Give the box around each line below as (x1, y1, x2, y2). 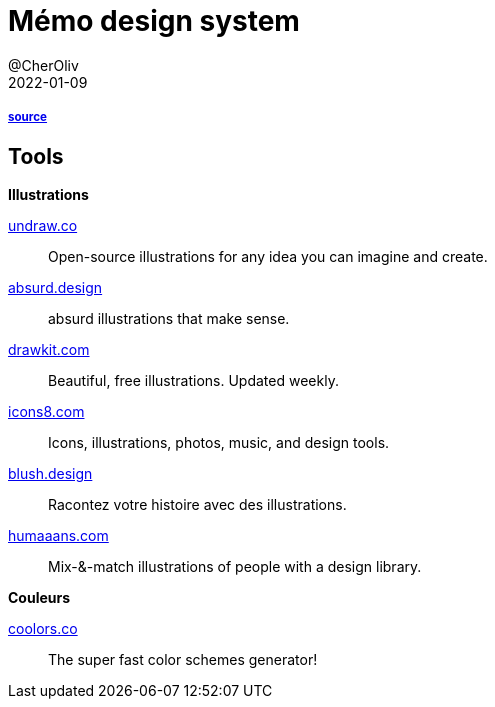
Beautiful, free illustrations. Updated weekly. (48, 371, 339, 389)
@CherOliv (8, 56, 79, 74)
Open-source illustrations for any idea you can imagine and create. (48, 247, 488, 265)
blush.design (8, 464, 93, 482)
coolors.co (8, 619, 78, 637)
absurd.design (8, 278, 103, 296)
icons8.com (8, 402, 85, 420)
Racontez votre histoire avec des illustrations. (48, 495, 347, 513)
